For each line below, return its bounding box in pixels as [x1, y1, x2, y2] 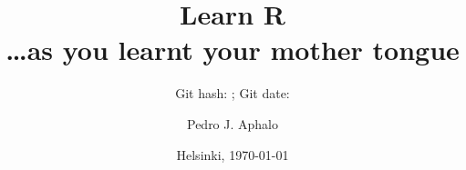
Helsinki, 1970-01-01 [176, 145, 289, 164]
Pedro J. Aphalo [186, 114, 278, 133]
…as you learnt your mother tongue [5, 31, 460, 68]
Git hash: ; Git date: [175, 84, 290, 103]
